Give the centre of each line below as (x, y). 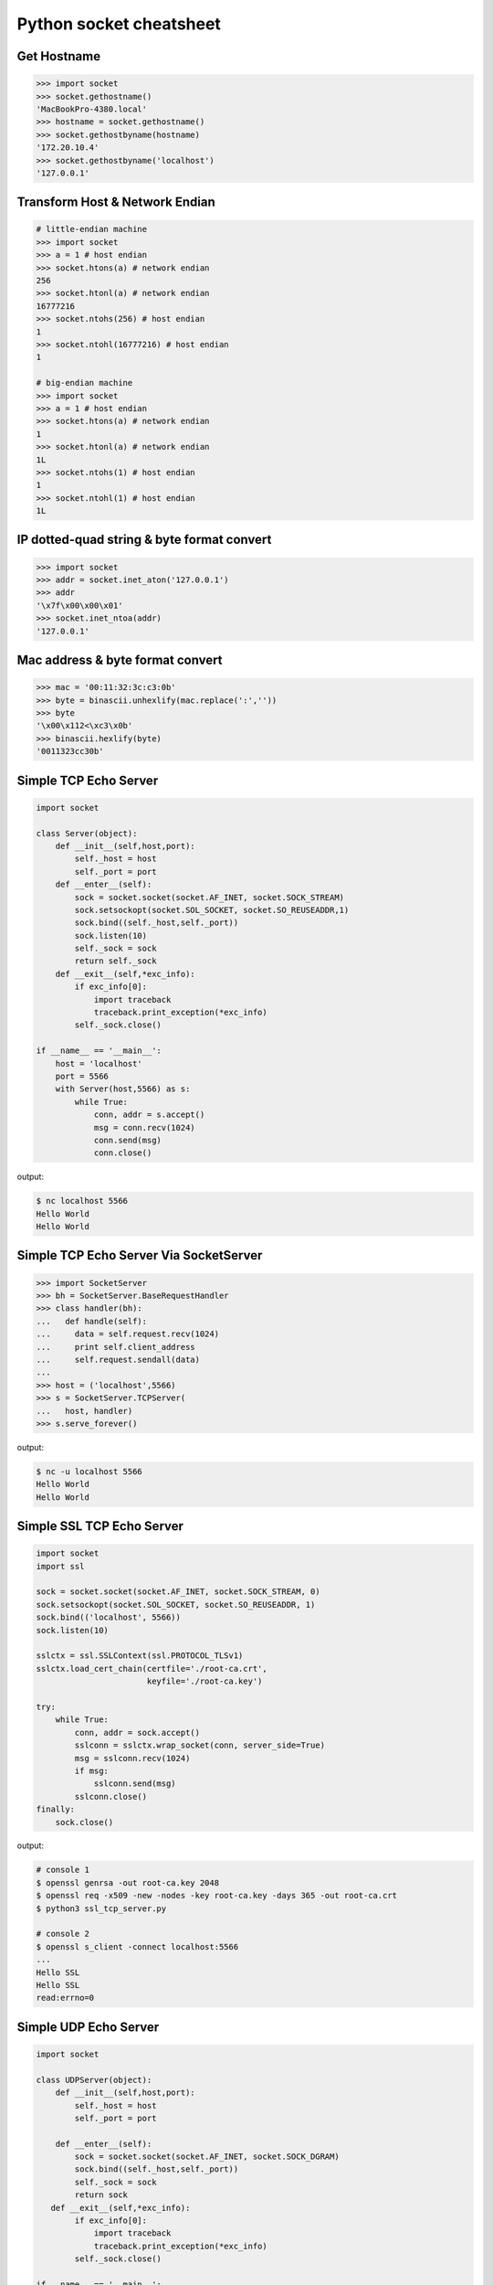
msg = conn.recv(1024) (144, 1127)
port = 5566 (82, 1076)
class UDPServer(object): (94, 2080)
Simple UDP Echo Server (88, 2027)
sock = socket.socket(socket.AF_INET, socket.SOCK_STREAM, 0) (178, 1592)
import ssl (60, 1566)
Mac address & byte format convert (120, 660)
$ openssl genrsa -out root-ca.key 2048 (127, 1882)
